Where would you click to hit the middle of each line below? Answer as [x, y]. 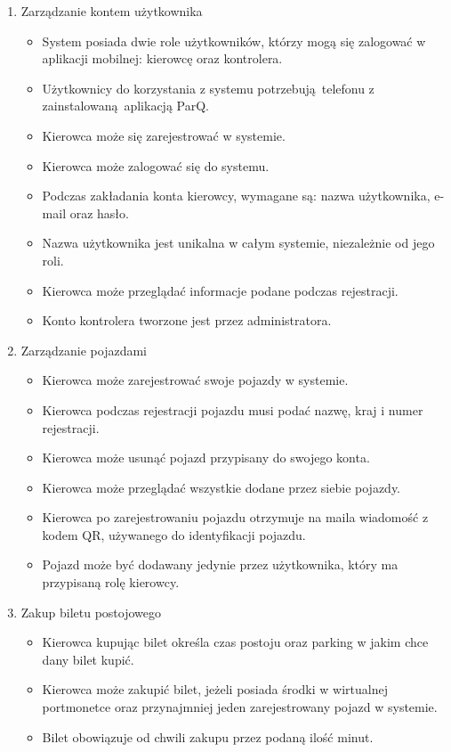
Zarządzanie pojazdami [84, 350]
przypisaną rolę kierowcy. [111, 582]
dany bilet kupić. [88, 659]
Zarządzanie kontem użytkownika [112, 11]
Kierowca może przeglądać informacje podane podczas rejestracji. [220, 290]
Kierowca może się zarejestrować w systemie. [164, 135]
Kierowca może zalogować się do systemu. [156, 165]
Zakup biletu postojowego [91, 612]
